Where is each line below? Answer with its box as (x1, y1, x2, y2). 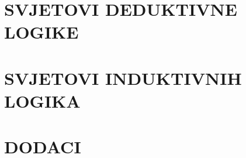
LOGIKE (4, 20, 79, 44)
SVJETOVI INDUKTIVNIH (4, 66, 242, 90)
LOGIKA (4, 88, 81, 112)
